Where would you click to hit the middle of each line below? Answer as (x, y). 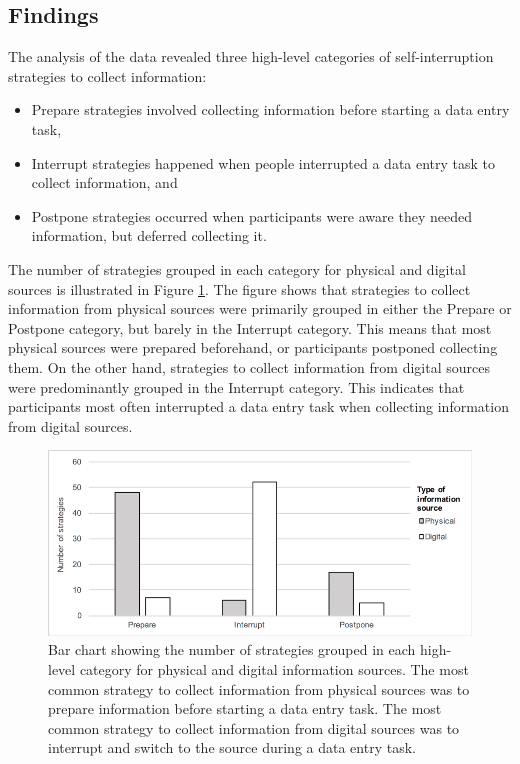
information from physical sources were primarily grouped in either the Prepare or (260, 308)
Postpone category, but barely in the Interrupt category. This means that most (250, 327)
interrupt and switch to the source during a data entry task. (232, 747)
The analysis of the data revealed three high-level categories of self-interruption (251, 56)
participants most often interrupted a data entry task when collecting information (258, 406)
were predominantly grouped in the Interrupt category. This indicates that (236, 386)
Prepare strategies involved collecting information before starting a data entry (270, 109)
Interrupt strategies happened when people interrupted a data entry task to (263, 162)
